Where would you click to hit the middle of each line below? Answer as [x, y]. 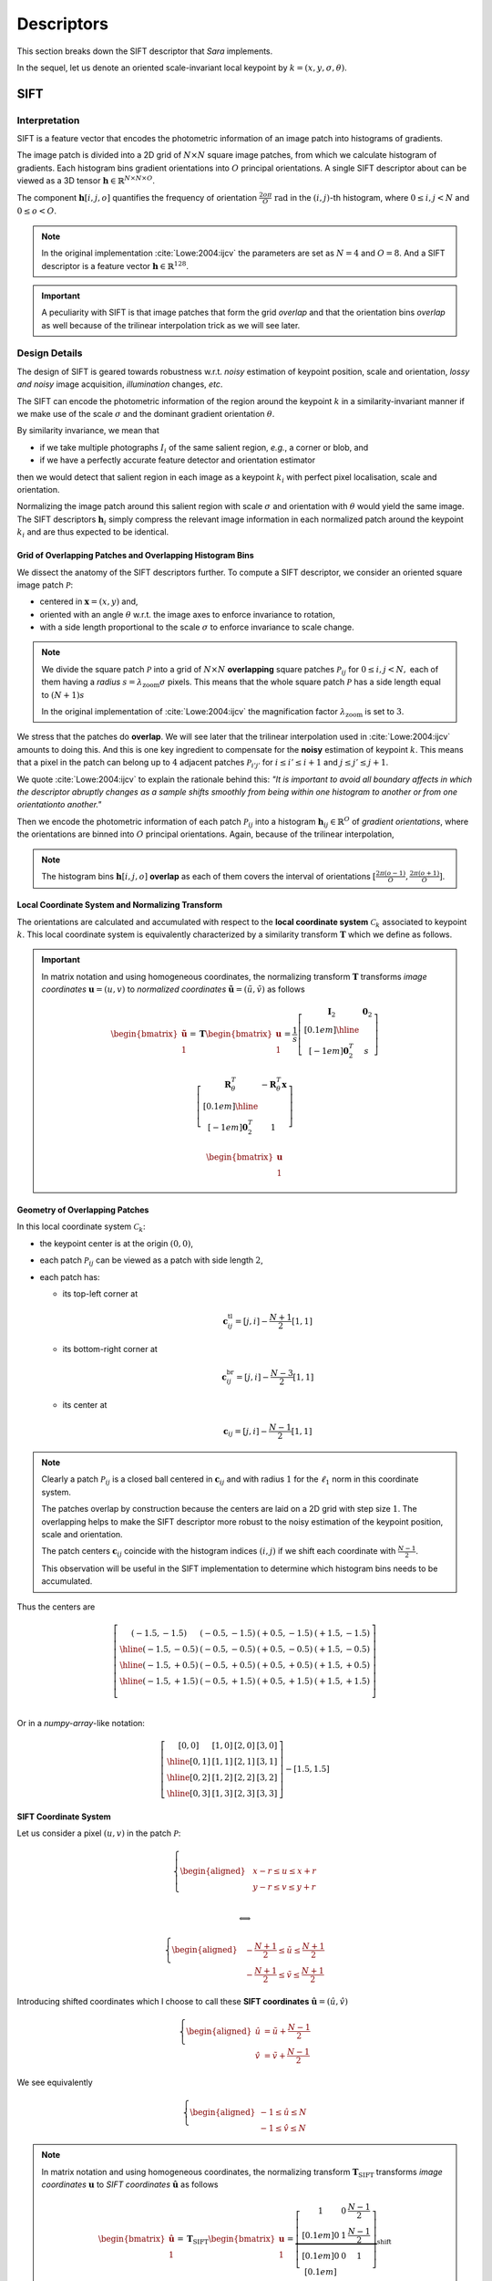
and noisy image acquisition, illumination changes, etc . [120, 384]
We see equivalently [55, 2083]
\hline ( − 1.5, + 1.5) [159, 1682]
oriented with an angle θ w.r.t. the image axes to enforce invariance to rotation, [188, 614]
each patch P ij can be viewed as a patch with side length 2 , [151, 1261]
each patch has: [70, 1276]
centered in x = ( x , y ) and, [89, 601]
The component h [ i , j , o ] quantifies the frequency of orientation [137, 197]
